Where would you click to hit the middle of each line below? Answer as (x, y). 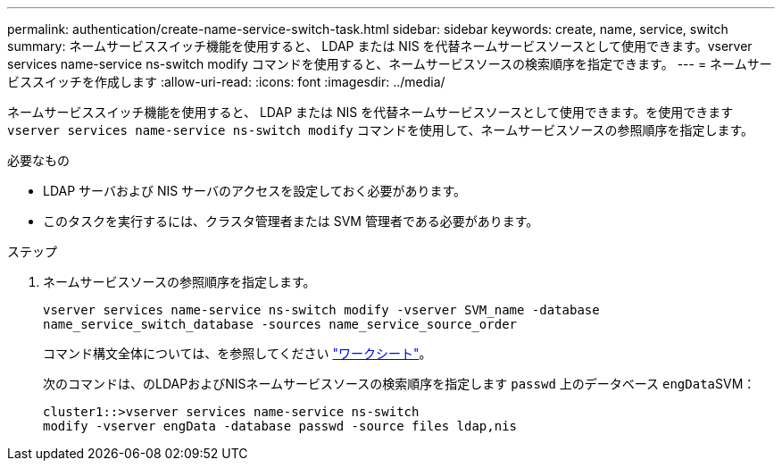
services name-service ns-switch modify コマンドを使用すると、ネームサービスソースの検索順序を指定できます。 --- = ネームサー (390, 64)
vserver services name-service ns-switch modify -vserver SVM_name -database (321, 310)
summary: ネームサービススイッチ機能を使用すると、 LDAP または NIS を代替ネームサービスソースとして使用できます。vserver (380, 46)
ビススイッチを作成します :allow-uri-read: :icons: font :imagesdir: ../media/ (226, 82)
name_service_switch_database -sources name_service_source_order (280, 324)
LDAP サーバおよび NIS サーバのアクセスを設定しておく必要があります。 (255, 191)
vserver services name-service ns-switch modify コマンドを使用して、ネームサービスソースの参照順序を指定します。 (381, 130)
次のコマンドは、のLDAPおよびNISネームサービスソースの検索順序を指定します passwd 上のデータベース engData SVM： (399, 384)
